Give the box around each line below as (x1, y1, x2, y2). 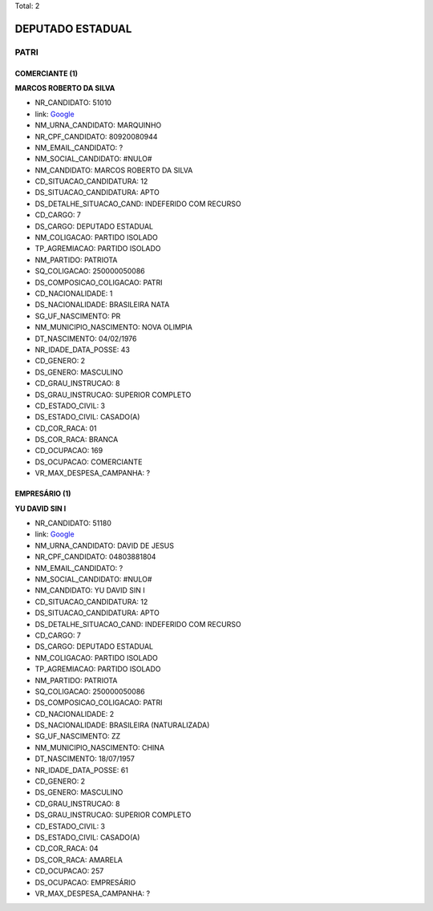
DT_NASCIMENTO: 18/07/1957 (34, 754, 136, 763)
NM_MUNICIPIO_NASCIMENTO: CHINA (34, 743, 164, 752)
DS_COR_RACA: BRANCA (34, 435, 119, 444)
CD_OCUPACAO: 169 (34, 446, 103, 455)
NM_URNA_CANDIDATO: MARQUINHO (34, 120, 162, 130)
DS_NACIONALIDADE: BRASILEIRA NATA (34, 300, 170, 310)
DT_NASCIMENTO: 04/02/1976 (34, 334, 137, 343)
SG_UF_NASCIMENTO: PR (34, 311, 121, 321)
